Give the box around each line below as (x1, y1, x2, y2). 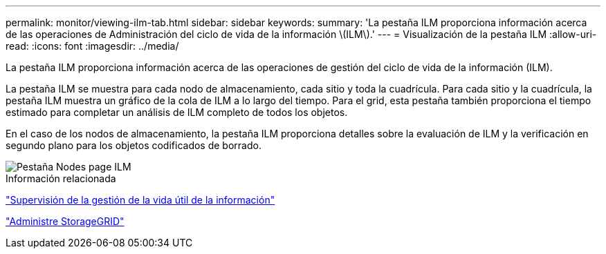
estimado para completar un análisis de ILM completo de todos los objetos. (6, 106, 348, 118)
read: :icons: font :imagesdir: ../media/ (6, 40, 179, 52)
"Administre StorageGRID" (6, 215, 125, 227)
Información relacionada (6, 173, 116, 184)
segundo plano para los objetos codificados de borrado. (6, 139, 261, 151)
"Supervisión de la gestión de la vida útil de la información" (6, 194, 275, 206)
